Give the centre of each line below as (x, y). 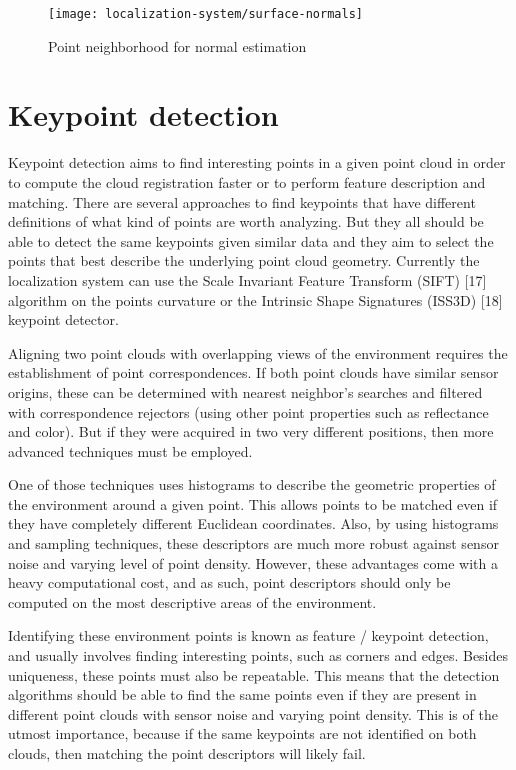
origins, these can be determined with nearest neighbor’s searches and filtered (245, 391)
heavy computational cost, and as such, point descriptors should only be (229, 582)
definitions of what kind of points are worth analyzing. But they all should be (246, 221)
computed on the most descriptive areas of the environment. (192, 601)
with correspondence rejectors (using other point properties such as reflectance (248, 411)
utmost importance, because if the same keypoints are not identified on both (242, 733)
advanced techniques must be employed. (130, 450)
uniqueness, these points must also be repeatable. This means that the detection (254, 674)
